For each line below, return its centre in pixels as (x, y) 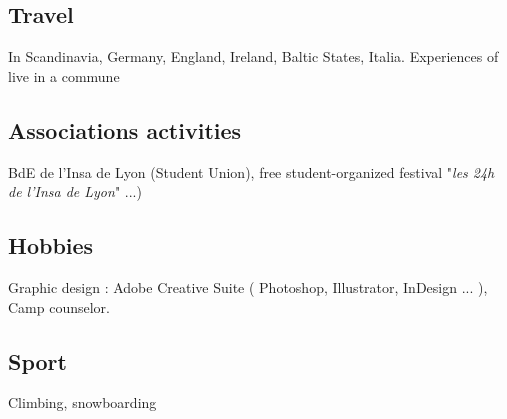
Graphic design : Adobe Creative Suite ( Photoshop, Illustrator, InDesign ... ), (248, 286)
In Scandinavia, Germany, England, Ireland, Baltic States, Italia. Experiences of (253, 56)
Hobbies (51, 245)
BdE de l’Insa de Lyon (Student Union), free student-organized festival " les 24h (251, 171)
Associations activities (125, 129)
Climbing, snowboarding (82, 402)
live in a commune (64, 75)
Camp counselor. (59, 306)
